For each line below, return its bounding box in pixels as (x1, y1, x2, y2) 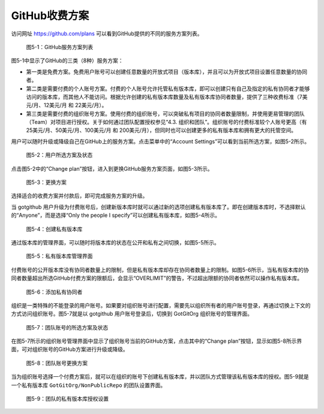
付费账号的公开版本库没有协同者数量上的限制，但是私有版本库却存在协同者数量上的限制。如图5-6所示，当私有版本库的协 (11, 266, 309, 273)
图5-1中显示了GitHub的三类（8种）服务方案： (11, 57, 124, 64)
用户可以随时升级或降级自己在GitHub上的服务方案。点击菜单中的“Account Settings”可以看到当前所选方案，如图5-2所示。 (11, 138, 310, 145)
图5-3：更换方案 (26, 179, 67, 186)
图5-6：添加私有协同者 (26, 288, 83, 295)
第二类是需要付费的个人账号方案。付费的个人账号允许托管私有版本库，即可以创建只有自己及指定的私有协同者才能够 (26, 84, 310, 92)
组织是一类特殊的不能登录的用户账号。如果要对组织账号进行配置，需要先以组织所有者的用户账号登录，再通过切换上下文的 (11, 301, 311, 309)
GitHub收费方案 (11, 9, 89, 22)
